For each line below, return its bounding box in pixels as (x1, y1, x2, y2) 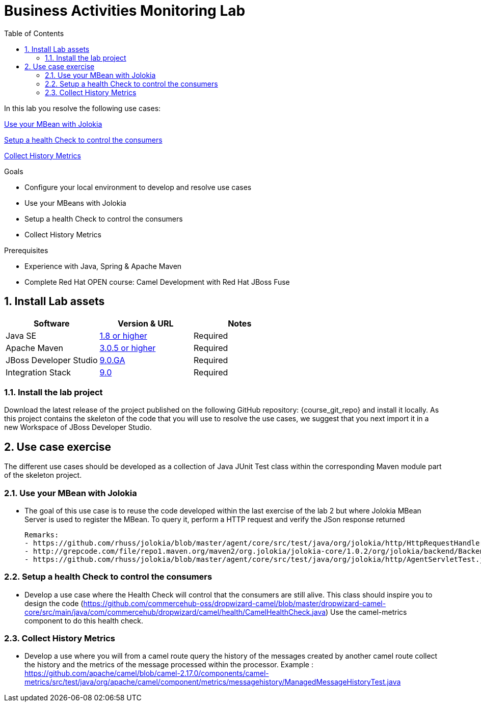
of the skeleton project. (4, 471, 82, 480)
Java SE (6, 330, 37, 341)
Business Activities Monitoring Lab (4, 2, 246, 19)
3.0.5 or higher (99, 342, 156, 353)
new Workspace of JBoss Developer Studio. (4, 423, 152, 432)
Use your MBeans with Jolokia (24, 198, 126, 207)
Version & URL (117, 318, 174, 329)
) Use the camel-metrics (326, 607, 407, 616)
